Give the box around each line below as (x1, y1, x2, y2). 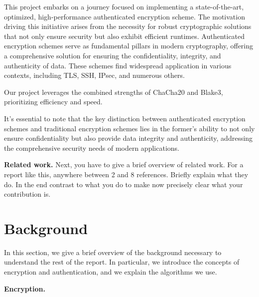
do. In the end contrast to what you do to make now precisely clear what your (4, 179, 243, 189)
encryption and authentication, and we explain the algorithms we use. (4, 267, 217, 277)
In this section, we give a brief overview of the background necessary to (4, 247, 222, 257)
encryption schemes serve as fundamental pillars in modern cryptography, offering (4, 40, 254, 51)
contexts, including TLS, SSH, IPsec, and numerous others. (4, 70, 185, 80)
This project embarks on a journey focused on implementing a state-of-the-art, (4, 1, 244, 11)
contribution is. (4, 189, 51, 199)
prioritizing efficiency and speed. (4, 96, 103, 107)
